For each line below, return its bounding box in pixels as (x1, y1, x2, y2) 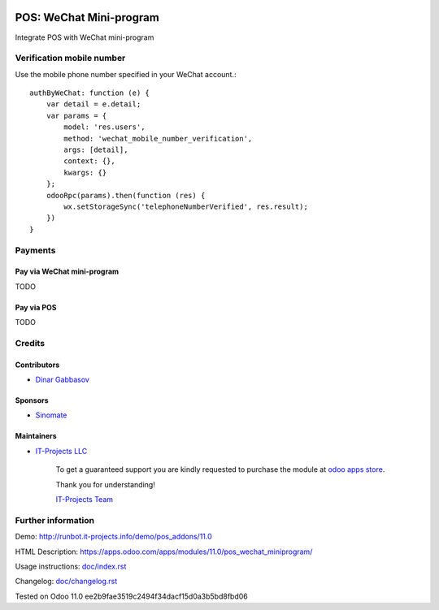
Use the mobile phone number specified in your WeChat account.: (15, 69, 237, 79)
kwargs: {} (63, 167, 107, 177)
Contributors (15, 360, 60, 370)
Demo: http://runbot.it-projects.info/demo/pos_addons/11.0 (15, 532, 213, 542)
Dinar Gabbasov (35, 374, 89, 385)
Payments (15, 244, 56, 256)
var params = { (46, 110, 107, 120)
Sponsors (15, 396, 49, 405)
